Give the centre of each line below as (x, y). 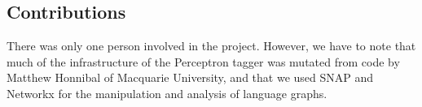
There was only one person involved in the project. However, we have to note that (211, 46)
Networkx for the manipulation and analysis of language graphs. (167, 93)
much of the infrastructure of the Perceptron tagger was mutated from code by (203, 61)
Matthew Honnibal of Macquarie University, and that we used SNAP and (190, 77)
